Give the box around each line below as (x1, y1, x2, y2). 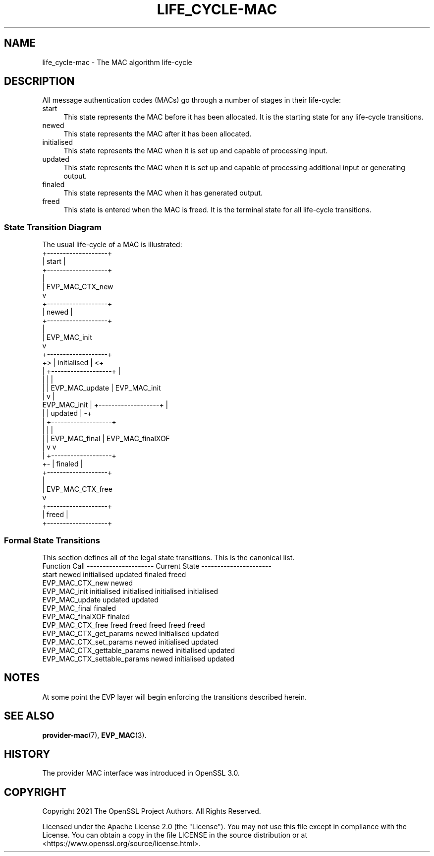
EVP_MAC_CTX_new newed (42, 578, 133, 587)
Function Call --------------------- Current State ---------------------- (42, 561, 271, 570)
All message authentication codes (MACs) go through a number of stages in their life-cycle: (42, 96, 341, 105)
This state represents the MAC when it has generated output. (63, 189, 263, 198)
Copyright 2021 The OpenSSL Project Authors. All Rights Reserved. (42, 807, 261, 816)
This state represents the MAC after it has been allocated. (63, 130, 252, 138)
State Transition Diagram (4, 222, 102, 232)
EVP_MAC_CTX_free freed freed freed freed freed (42, 620, 205, 629)
